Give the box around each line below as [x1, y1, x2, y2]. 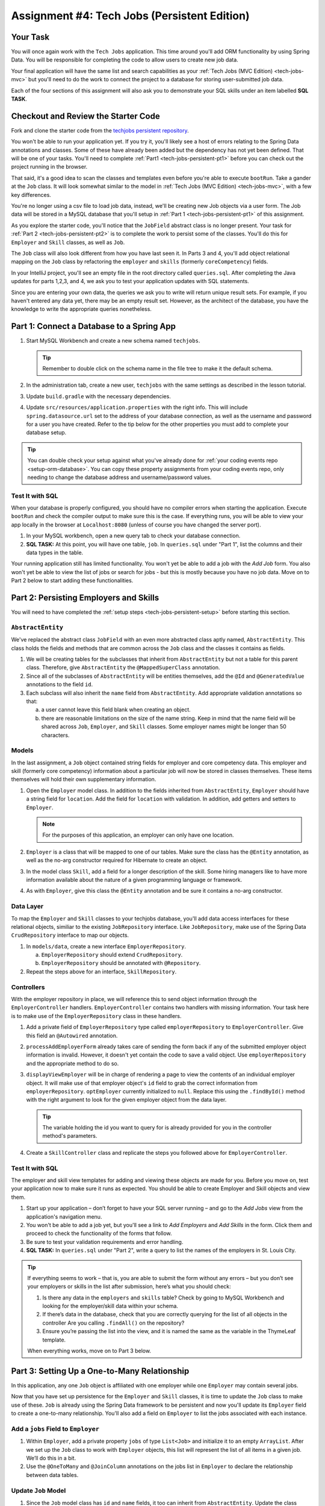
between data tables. [26, 1471, 79, 1478]
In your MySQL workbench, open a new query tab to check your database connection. [26, 532, 241, 539]
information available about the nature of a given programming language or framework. [26, 876, 243, 883]
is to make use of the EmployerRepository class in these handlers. [11, 1012, 182, 1019]
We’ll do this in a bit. [26, 1455, 76, 1462]
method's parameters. [42, 1133, 97, 1140]
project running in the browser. [11, 163, 88, 170]
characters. [41, 731, 70, 739]
